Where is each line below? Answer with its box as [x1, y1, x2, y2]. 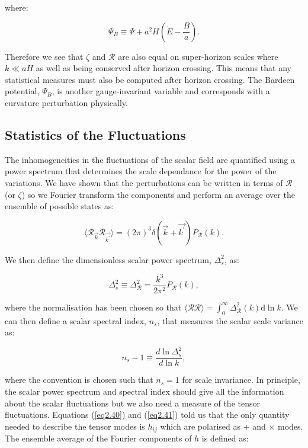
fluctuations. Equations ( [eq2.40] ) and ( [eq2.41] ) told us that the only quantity [5, 408, 290, 421]
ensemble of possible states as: [5, 200, 114, 212]
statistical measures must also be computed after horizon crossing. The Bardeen [5, 73, 295, 85]
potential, [5, 85, 40, 97]
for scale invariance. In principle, [182, 373, 300, 386]
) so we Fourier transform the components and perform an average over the [21, 188, 295, 200]
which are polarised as [160, 420, 240, 432]
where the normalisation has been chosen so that [5, 300, 182, 313]
